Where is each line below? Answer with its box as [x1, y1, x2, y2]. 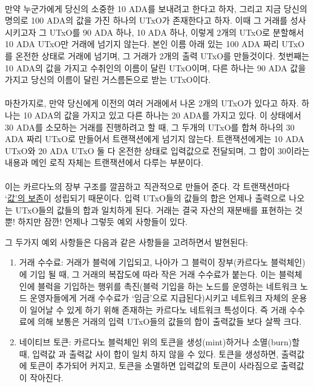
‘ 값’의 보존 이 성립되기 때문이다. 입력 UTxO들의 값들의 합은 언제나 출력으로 [5, 192, 286, 204]
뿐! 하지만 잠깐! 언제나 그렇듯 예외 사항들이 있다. [5, 215, 188, 228]
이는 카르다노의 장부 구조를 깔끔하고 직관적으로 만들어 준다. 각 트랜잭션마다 [5, 180, 290, 192]
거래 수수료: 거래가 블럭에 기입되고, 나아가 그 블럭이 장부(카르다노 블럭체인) [19, 256, 306, 268]
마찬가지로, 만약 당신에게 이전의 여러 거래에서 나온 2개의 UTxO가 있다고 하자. [5, 97, 299, 109]
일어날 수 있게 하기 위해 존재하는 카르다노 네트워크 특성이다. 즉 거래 [30, 303, 287, 316]
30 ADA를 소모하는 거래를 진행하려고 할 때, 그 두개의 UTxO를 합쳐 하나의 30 [5, 120, 295, 133]
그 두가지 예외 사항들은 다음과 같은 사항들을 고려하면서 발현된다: [5, 235, 248, 248]
